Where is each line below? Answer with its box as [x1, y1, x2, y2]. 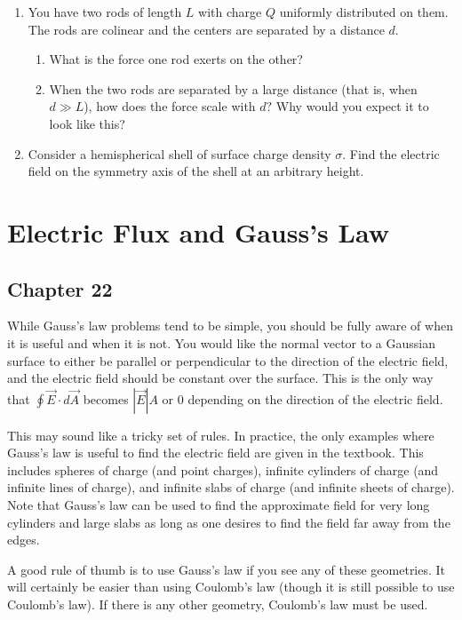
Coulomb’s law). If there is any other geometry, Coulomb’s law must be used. [7, 595, 428, 614]
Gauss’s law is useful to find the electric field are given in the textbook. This [7, 443, 424, 462]
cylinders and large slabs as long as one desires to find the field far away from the [7, 513, 450, 531]
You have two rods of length [28, 3, 182, 20]
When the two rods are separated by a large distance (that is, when [49, 79, 418, 98]
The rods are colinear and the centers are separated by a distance [28, 20, 385, 38]
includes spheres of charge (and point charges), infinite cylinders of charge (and [7, 460, 439, 479]
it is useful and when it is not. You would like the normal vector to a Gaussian [7, 333, 436, 352]
